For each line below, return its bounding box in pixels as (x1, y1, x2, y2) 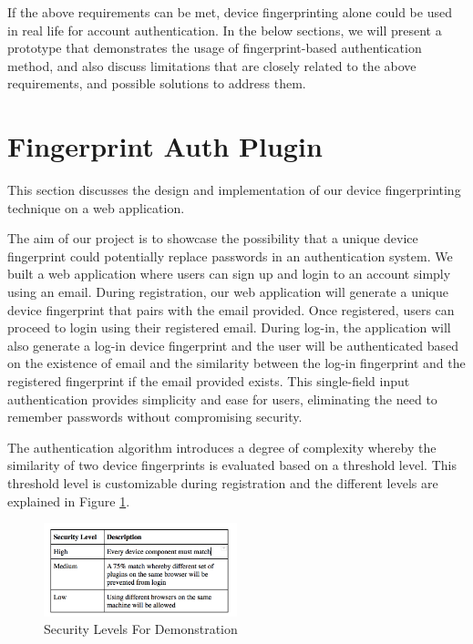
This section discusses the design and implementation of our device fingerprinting (7, 180, 461, 199)
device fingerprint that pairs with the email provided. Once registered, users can (7, 300, 455, 319)
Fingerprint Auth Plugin (7, 128, 323, 165)
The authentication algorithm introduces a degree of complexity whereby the (7, 437, 437, 456)
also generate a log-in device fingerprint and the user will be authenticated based (7, 335, 459, 354)
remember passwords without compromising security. (7, 407, 303, 426)
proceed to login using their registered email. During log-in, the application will (7, 318, 451, 337)
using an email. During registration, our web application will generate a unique (7, 282, 448, 302)
